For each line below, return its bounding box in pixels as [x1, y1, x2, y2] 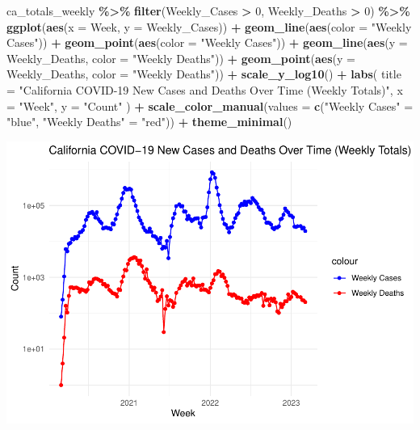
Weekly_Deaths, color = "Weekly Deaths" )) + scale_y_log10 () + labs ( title [6, 65, 401, 82]
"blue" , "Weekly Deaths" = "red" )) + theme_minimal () [6, 113, 292, 130]
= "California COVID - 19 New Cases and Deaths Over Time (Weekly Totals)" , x [6, 81, 403, 98]
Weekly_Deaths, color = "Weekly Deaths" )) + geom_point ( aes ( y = [6, 49, 355, 66]
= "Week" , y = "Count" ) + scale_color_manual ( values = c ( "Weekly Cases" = [6, 97, 414, 114]
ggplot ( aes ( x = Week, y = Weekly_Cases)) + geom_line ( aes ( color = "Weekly [6, 18, 412, 35]
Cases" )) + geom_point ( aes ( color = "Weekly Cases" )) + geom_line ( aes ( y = [6, 34, 408, 51]
